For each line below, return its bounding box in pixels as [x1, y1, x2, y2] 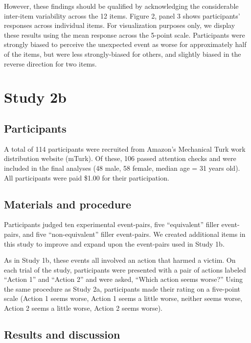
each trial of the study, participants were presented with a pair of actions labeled [4, 264, 246, 274]
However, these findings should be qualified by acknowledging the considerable [4, 1, 239, 11]
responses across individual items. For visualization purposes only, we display [4, 20, 235, 30]
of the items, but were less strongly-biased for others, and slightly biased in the [4, 48, 241, 59]
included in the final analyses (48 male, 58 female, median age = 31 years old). [4, 162, 240, 173]
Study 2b [4, 87, 67, 107]
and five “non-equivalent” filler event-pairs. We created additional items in [23, 229, 246, 239]
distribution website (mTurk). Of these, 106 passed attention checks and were [4, 153, 236, 163]
